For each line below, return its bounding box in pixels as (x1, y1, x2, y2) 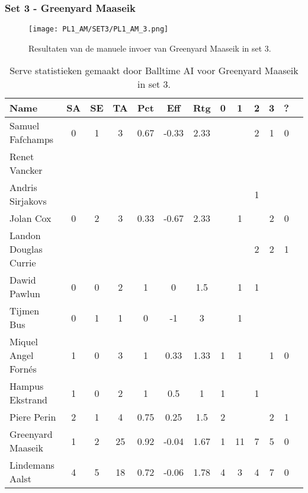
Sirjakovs (9, 194, 47, 208)
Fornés (9, 362, 37, 376)
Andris (9, 180, 37, 195)
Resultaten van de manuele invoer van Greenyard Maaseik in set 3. (28, 42, 271, 54)
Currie (9, 256, 36, 270)
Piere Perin (9, 410, 56, 424)
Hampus (9, 379, 44, 393)
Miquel (9, 335, 38, 349)
